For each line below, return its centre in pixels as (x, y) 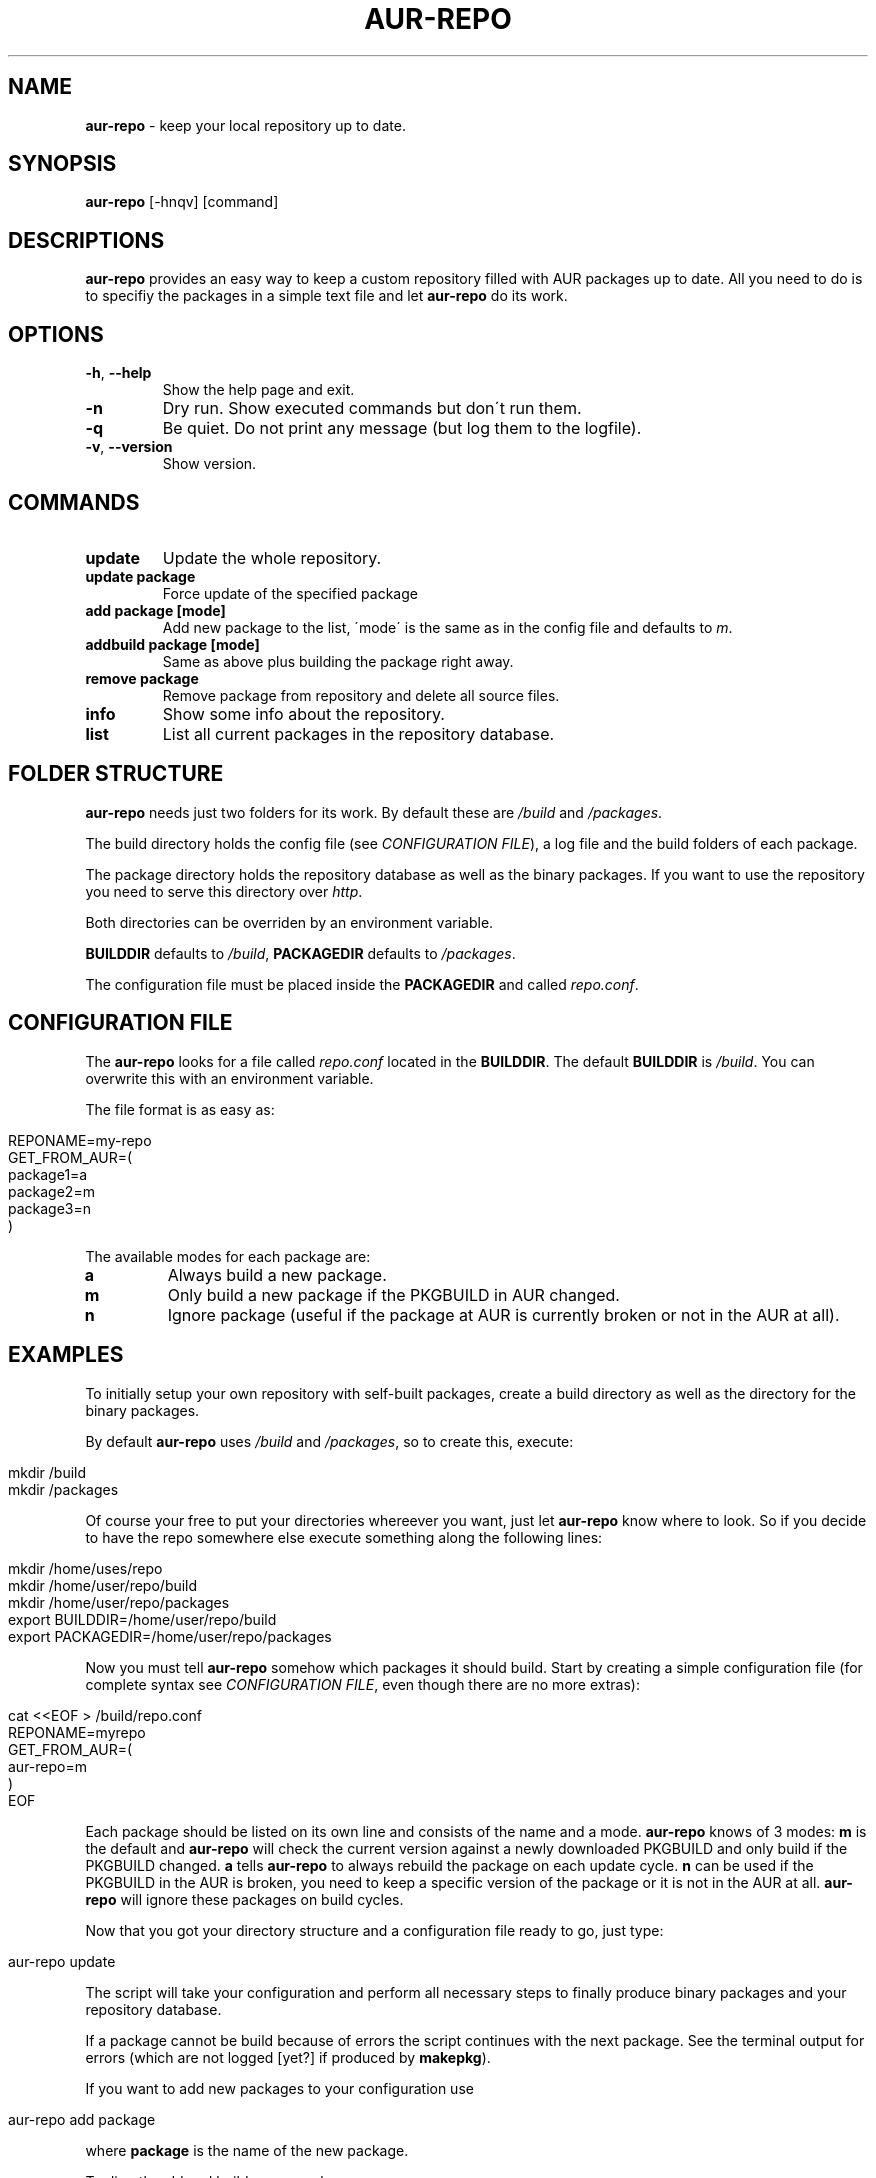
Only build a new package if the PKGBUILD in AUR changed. (393, 1294)
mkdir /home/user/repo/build (103, 1585)
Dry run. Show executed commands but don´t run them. (372, 408)
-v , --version (129, 447)
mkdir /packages (63, 1489)
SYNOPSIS (62, 164)
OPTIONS (56, 334)
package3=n (50, 1208)
